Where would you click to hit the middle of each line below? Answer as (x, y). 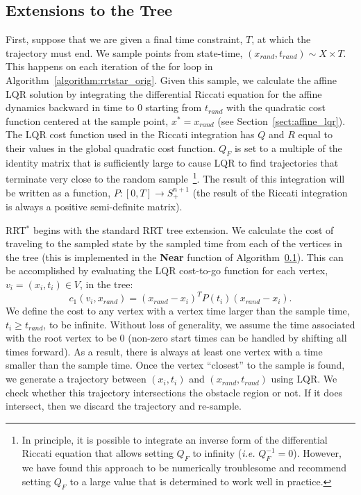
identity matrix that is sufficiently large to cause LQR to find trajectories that (172, 162)
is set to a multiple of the (288, 148)
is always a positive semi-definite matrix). (94, 207)
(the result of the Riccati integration (270, 192)
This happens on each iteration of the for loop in (109, 66)
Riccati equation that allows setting (98, 453)
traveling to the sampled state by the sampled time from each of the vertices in (174, 243)
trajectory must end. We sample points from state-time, (124, 52)
